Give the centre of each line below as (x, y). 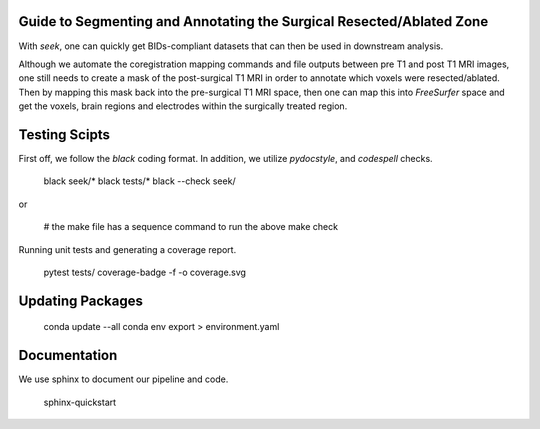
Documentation (68, 355)
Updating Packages (81, 300)
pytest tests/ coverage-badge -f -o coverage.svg (145, 272)
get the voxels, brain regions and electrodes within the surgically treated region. (183, 106)
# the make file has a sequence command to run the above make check (191, 227)
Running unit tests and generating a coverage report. (127, 249)
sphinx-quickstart (80, 402)
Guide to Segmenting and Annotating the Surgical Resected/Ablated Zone (253, 21)
